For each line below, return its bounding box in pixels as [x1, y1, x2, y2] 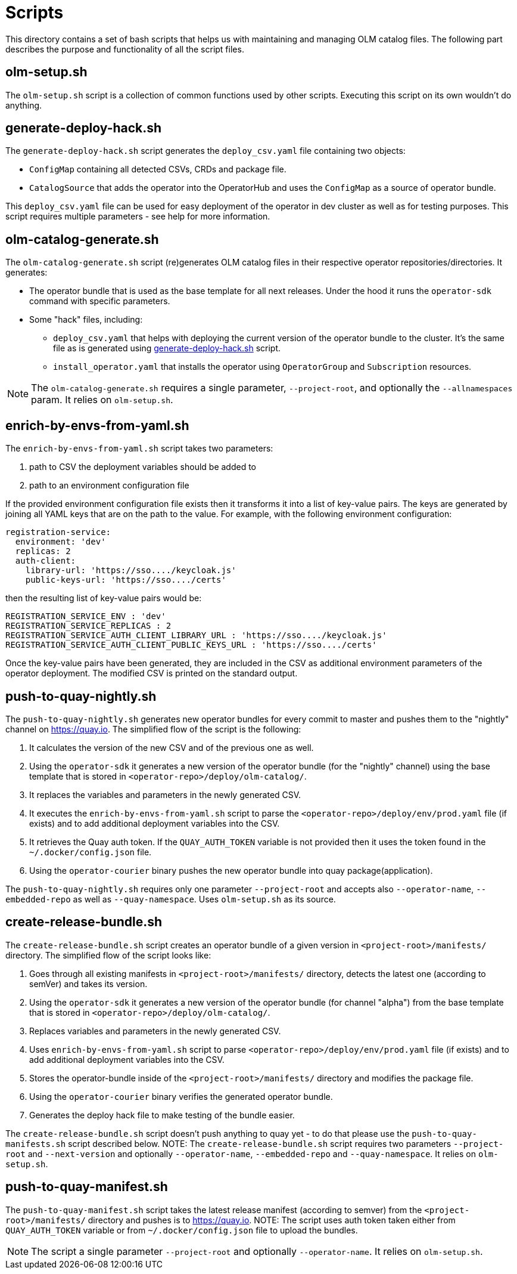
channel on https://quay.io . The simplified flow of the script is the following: [5, 723, 301, 734]
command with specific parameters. [29, 296, 170, 307]
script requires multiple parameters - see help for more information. [5, 211, 270, 222]
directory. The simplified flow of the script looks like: [5, 950, 211, 960]
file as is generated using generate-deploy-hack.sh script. [53, 343, 281, 354]
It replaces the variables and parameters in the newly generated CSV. [29, 789, 301, 800]
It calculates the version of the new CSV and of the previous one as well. [29, 742, 314, 753]
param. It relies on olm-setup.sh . [31, 394, 173, 406]
